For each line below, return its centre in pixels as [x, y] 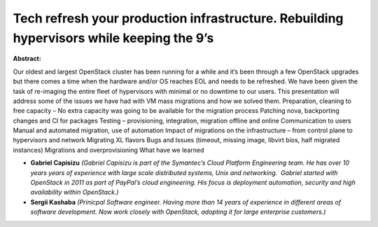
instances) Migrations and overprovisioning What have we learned [108, 150]
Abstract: [27, 59]
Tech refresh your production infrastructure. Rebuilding [178, 18]
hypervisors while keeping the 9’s [113, 38]
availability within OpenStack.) [75, 192]
